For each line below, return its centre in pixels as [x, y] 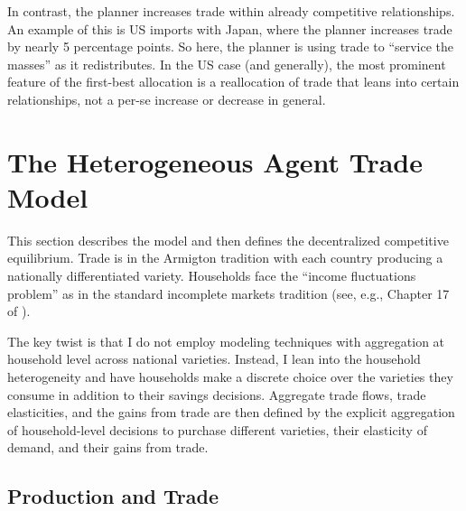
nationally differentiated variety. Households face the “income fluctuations [212, 276]
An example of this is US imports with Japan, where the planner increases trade [230, 28]
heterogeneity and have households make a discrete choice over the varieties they [230, 377]
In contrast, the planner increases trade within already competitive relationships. [231, 11]
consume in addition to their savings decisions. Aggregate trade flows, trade [217, 394]
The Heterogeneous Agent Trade [215, 161]
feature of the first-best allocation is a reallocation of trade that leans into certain [233, 82]
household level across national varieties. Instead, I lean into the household [214, 359]
